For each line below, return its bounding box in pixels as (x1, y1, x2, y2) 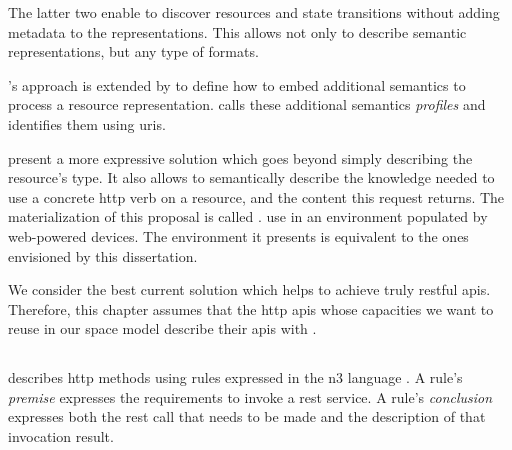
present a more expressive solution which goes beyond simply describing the (8, 147, 473, 168)
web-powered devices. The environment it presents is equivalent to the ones (8, 225, 469, 246)
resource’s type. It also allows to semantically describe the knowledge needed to (8, 167, 495, 188)
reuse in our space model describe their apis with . (8, 318, 317, 339)
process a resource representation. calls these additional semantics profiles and (8, 94, 486, 115)
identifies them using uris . (8, 113, 166, 134)
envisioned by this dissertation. (8, 245, 198, 266)
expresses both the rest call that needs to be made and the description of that (8, 406, 486, 427)
